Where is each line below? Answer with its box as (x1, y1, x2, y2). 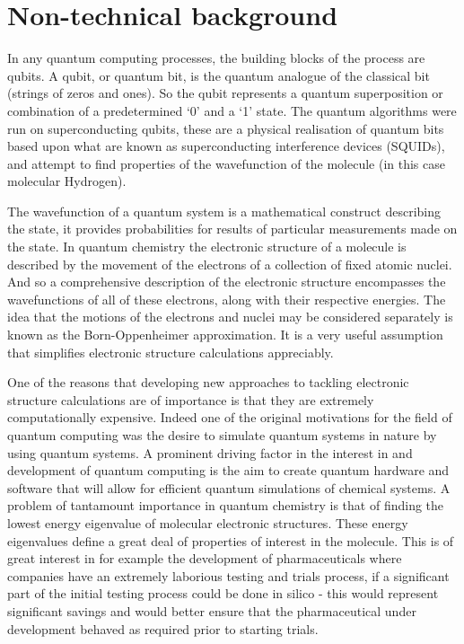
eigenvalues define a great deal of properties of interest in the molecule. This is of (7, 531, 454, 550)
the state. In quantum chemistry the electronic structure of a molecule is (7, 237, 407, 256)
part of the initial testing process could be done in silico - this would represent (7, 584, 439, 603)
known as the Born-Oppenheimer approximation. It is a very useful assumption (7, 325, 443, 344)
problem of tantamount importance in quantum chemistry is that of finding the (7, 496, 444, 515)
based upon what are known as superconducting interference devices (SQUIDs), (7, 137, 445, 155)
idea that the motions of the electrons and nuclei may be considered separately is (7, 307, 453, 326)
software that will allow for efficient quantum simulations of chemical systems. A (7, 478, 451, 497)
